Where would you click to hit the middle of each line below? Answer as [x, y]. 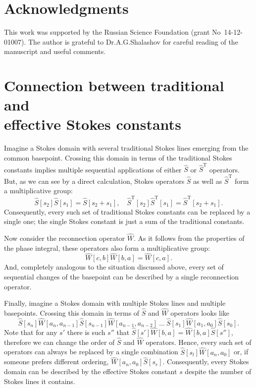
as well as [208, 181]
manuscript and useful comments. [55, 51]
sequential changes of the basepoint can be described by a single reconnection [122, 276]
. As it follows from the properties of [189, 238]
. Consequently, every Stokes [206, 361]
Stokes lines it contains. [40, 381]
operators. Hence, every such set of [199, 342]
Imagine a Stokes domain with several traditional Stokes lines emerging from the [126, 148]
